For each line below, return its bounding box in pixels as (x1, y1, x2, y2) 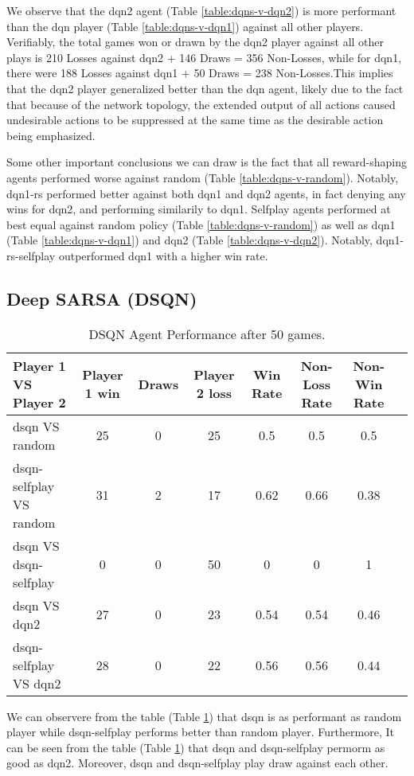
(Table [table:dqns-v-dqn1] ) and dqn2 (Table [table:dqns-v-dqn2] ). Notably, (6, 232, 373, 248)
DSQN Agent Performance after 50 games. (88, 324, 326, 343)
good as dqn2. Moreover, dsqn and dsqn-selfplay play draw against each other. (6, 755, 389, 771)
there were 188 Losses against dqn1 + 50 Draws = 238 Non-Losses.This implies (6, 64, 393, 81)
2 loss (196, 384, 232, 403)
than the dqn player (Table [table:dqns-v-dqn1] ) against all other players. (6, 18, 364, 34)
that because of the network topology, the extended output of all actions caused (6, 96, 396, 112)
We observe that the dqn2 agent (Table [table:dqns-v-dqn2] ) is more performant (6, 2, 396, 18)
